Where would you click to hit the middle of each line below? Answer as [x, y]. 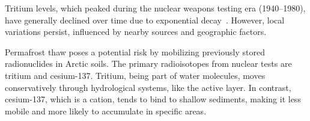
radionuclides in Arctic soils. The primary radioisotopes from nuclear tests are [148, 64]
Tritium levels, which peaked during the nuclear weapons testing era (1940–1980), [155, 8]
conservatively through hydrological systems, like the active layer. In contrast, [148, 87]
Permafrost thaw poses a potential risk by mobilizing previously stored [135, 51]
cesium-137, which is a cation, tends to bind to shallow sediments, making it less [153, 99]
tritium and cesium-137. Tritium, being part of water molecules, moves [135, 75]
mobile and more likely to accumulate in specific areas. [106, 110]
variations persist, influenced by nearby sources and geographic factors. [136, 32]
